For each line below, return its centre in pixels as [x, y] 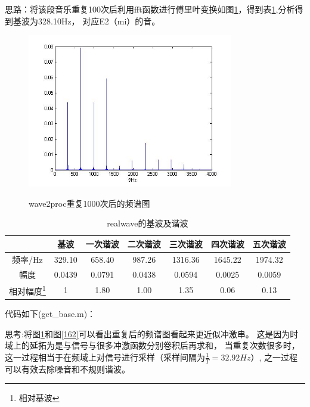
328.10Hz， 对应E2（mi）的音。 [99, 21]
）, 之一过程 [274, 357]
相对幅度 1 [27, 290]
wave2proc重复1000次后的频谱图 [89, 203]
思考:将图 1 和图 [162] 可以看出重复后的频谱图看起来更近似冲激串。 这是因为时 [152, 333]
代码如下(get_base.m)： [50, 314]
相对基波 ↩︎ [39, 398]
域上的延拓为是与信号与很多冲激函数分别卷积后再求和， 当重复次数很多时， [152, 345]
